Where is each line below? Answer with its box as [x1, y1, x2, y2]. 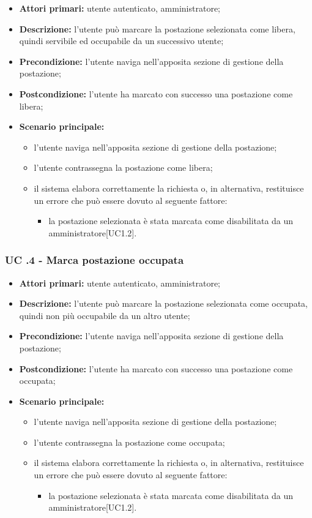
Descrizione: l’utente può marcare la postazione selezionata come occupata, [19, 297, 308, 310]
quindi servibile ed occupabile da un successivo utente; [19, 34, 224, 47]
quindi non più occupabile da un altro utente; [19, 309, 190, 321]
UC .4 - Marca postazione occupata [5, 252, 184, 268]
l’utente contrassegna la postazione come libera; [34, 161, 213, 174]
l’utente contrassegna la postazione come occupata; [34, 435, 225, 448]
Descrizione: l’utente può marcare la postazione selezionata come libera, [19, 22, 295, 35]
